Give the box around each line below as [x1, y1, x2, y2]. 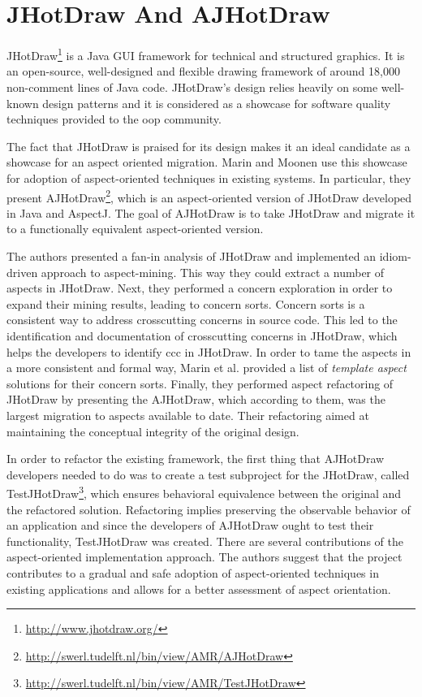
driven [6, 263, 38, 280]
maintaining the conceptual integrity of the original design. [6, 422, 299, 439]
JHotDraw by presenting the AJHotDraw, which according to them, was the [6, 391, 385, 408]
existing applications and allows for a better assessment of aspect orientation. [6, 580, 391, 597]
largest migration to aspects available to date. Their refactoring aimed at [6, 406, 369, 423]
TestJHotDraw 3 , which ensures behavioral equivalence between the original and [6, 483, 402, 501]
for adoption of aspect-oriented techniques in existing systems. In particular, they [6, 169, 411, 186]
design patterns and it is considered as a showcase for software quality [42, 94, 391, 111]
